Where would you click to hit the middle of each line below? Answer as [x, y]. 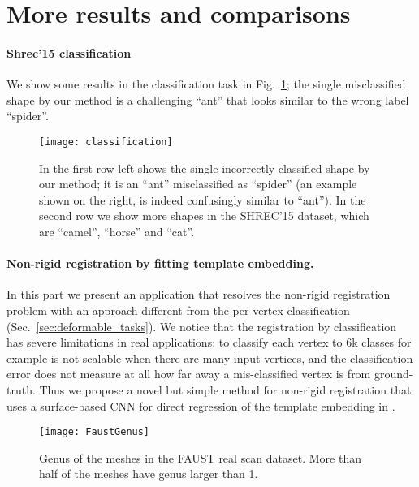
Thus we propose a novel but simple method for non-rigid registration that [225, 389]
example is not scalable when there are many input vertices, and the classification [210, 358]
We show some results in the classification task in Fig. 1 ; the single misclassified [206, 84]
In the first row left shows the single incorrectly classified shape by [205, 168]
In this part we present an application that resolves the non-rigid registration [199, 294]
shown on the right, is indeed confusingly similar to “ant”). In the [203, 199]
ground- [393, 374]
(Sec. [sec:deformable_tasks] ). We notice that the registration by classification [202, 326]
